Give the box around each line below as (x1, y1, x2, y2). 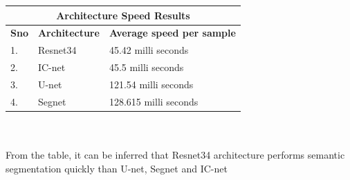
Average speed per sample (109, 26, 236, 40)
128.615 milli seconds (109, 94, 199, 108)
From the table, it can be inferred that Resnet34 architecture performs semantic (6, 148, 345, 161)
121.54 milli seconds (109, 77, 194, 91)
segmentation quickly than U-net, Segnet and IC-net (6, 161, 228, 175)
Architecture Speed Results (56, 8, 190, 22)
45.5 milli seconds (109, 60, 184, 74)
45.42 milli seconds (109, 43, 189, 57)
